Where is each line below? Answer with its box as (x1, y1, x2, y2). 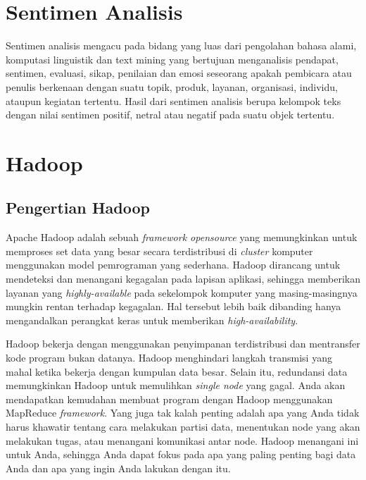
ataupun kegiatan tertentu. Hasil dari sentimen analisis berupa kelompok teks (6, 93, 341, 108)
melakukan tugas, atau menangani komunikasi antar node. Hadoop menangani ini (6, 433, 359, 448)
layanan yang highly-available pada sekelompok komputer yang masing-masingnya (6, 285, 358, 300)
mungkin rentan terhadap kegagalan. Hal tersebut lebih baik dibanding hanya (6, 299, 341, 314)
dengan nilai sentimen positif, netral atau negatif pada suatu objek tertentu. (6, 107, 335, 122)
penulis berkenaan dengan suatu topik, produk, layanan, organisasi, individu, (6, 79, 338, 94)
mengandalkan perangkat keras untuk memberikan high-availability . (6, 312, 298, 327)
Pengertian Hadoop (6, 197, 151, 219)
